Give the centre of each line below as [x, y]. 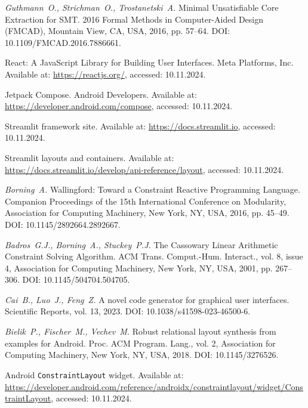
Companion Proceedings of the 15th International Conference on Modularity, [146, 201]
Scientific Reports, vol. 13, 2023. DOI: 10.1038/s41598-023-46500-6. [128, 311]
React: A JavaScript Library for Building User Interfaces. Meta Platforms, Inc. [149, 62]
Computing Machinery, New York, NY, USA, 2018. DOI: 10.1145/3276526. [142, 355]
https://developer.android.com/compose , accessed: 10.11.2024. [119, 106]
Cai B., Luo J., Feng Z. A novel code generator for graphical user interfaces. [147, 299]
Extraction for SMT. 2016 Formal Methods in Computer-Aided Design [134, 19]
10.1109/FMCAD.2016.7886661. [63, 42]
